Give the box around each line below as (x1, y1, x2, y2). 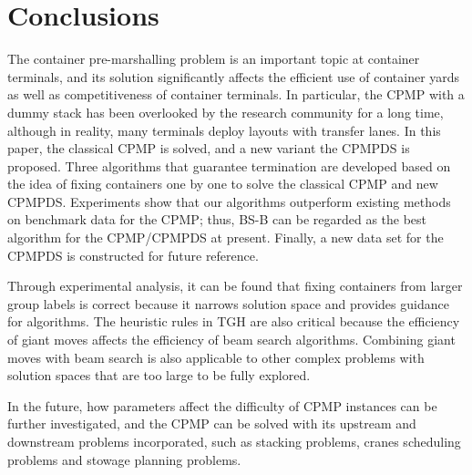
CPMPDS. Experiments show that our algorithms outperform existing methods (7, 191, 451, 211)
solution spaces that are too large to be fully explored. (7, 366, 311, 385)
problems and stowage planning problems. (7, 449, 241, 469)
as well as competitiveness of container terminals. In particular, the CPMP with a (7, 85, 465, 104)
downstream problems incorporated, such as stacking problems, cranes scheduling (7, 432, 461, 450)
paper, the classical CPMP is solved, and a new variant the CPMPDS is (7, 139, 410, 158)
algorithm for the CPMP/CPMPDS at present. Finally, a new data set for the (7, 228, 444, 247)
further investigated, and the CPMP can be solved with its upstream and (7, 414, 416, 433)
